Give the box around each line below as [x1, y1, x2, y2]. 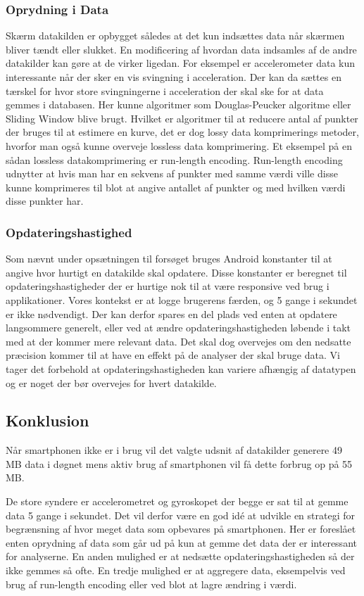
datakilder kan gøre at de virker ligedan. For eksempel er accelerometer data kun [6, 56, 356, 70]
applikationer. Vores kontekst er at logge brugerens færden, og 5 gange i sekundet [6, 292, 358, 307]
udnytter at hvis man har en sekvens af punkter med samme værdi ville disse [6, 166, 338, 181]
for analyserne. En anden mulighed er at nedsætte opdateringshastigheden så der [6, 549, 355, 564]
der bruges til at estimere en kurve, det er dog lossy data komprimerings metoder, [6, 125, 359, 139]
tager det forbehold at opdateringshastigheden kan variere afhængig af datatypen [6, 361, 356, 376]
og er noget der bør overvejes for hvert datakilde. [6, 375, 217, 390]
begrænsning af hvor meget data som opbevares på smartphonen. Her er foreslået [6, 521, 356, 536]
